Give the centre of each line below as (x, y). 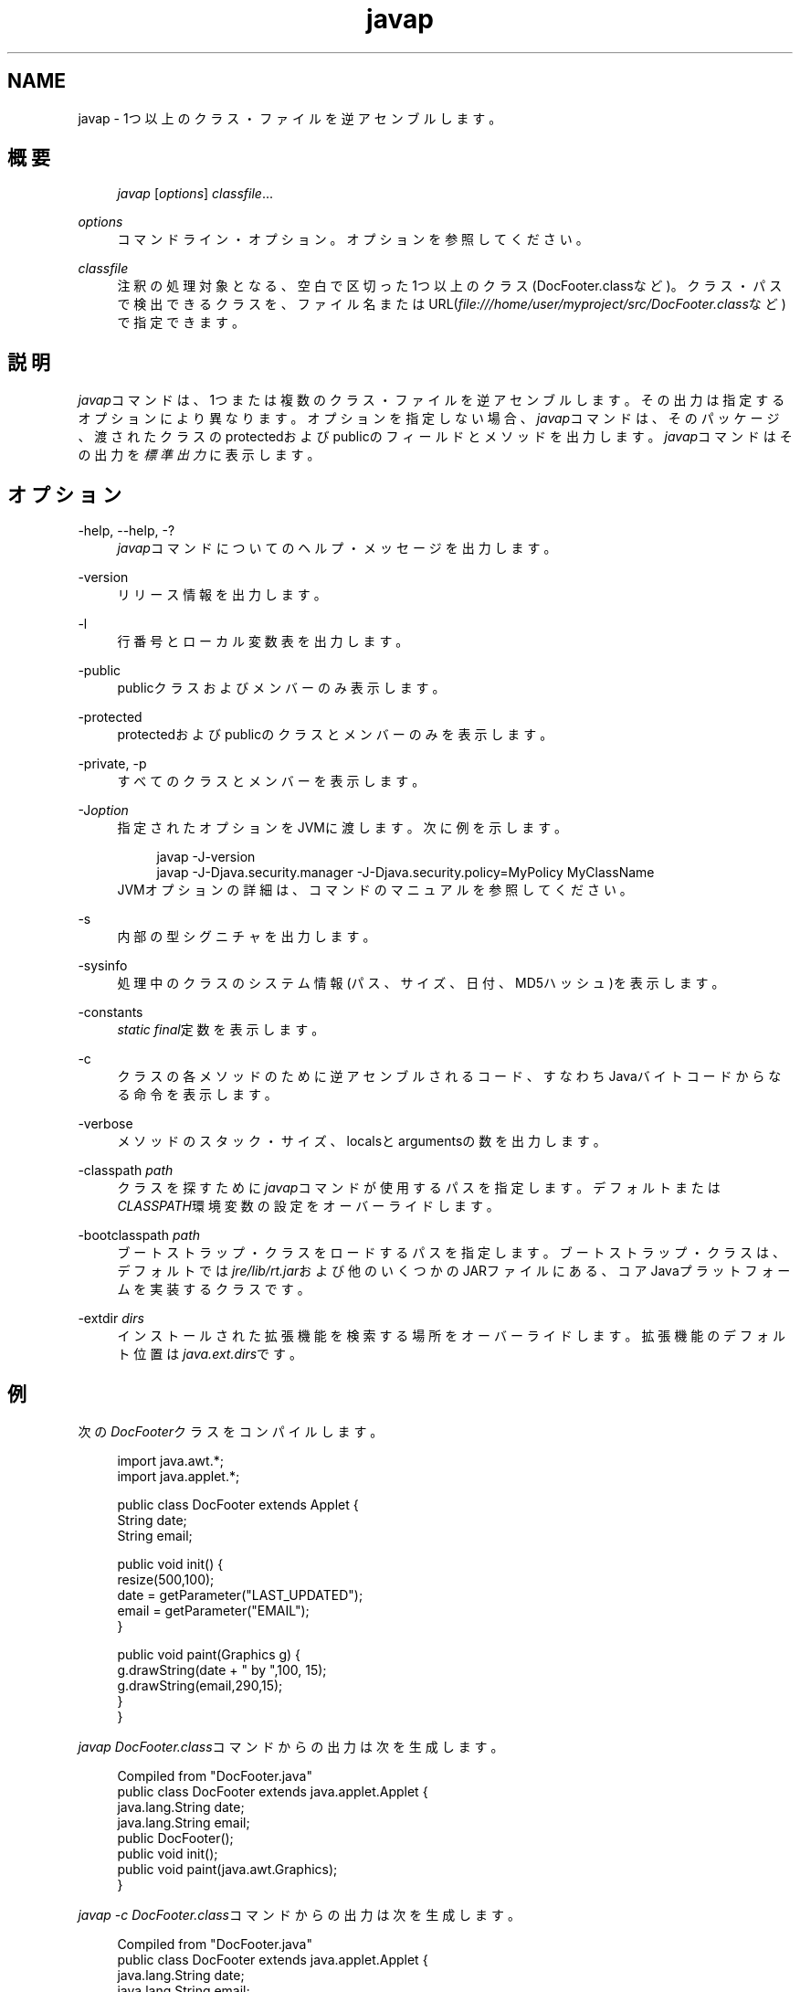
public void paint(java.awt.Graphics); (227, 1869)
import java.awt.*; (170, 1460)
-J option (103, 811)
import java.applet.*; (179, 1476)
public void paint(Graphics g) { (209, 1654)
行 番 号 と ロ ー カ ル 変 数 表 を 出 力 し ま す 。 (263, 641)
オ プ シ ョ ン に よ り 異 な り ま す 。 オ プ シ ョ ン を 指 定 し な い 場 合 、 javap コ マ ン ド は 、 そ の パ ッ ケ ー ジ (429, 419)
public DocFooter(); (175, 1838)
